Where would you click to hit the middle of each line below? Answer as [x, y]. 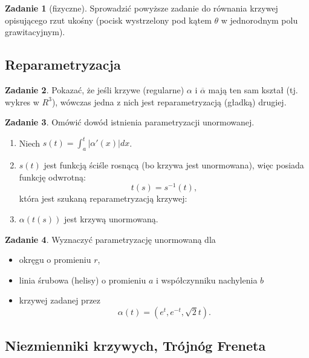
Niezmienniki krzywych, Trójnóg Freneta [135, 346]
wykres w [22, 101]
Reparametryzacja [63, 65]
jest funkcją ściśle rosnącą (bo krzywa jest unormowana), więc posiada [174, 165]
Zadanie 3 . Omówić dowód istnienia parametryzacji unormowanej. [130, 122]
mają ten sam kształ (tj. [253, 89]
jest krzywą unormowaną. [111, 218]
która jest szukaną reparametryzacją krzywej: [103, 198]
